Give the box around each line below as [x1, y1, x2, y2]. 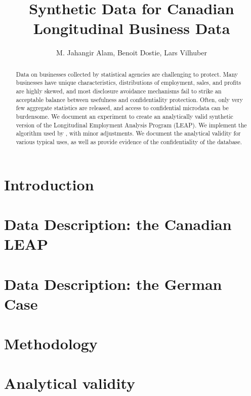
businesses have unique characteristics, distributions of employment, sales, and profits [16, 78, 241, 87]
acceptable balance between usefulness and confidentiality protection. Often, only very [16, 95, 243, 104]
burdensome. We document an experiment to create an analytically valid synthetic [16, 112, 233, 120]
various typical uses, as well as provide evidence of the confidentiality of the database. [16, 137, 242, 146]
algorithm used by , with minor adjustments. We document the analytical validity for [16, 129, 241, 138]
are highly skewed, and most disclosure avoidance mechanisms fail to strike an [16, 87, 222, 95]
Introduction [4, 174, 94, 194]
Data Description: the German [4, 273, 222, 294]
